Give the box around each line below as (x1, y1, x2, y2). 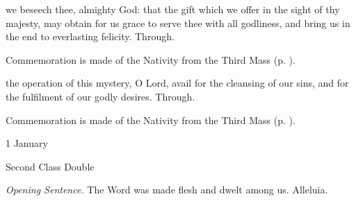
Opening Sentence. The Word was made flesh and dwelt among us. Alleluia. (6, 182, 328, 197)
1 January (6, 136, 48, 150)
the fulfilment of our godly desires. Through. (6, 89, 195, 103)
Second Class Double (6, 159, 95, 173)
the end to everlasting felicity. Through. (6, 29, 175, 44)
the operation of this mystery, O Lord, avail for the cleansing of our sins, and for (6, 76, 349, 90)
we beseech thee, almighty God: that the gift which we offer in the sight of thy (6, 2, 340, 16)
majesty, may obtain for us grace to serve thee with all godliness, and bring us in (6, 15, 350, 30)
